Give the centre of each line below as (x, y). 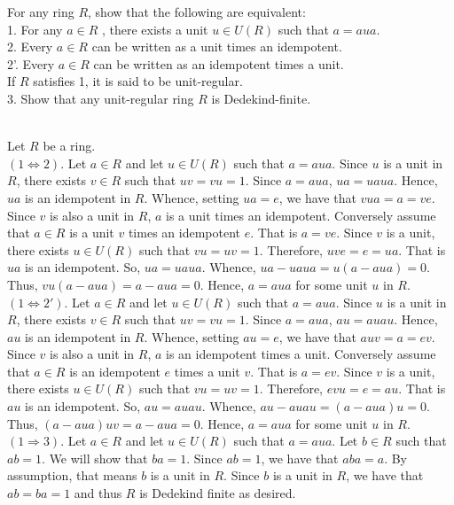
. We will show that (95, 458)
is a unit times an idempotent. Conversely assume (301, 215)
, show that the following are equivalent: (197, 12)
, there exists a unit (155, 29)
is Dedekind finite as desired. (218, 493)
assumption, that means (72, 475)
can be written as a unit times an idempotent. (217, 47)
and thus (98, 493)
